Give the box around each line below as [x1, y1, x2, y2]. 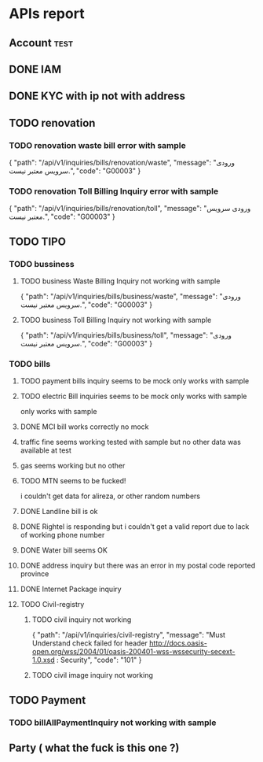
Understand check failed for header [31, 638, 148, 648]
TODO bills [9, 358, 51, 369]
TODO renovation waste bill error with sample [9, 139, 187, 150]
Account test [9, 36, 74, 50]
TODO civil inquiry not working [31, 615, 132, 624]
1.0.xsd [31, 655, 56, 665]
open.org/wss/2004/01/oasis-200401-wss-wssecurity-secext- [31, 647, 236, 657]
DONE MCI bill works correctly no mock [20, 422, 149, 431]
